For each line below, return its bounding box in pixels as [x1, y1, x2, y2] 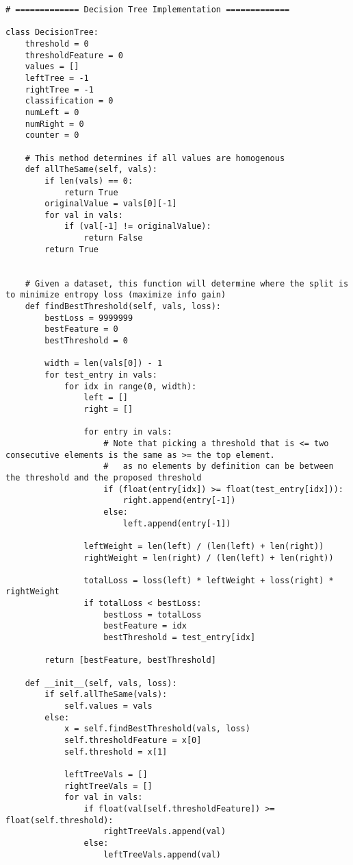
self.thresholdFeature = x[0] [64, 735, 202, 745]
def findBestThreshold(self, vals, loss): [25, 302, 221, 312]
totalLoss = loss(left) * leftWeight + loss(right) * [83, 575, 334, 585]
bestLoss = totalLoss [103, 609, 202, 620]
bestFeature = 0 [44, 324, 118, 334]
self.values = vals [64, 701, 153, 711]
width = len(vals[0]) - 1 [44, 358, 163, 369]
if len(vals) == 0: [44, 175, 133, 186]
